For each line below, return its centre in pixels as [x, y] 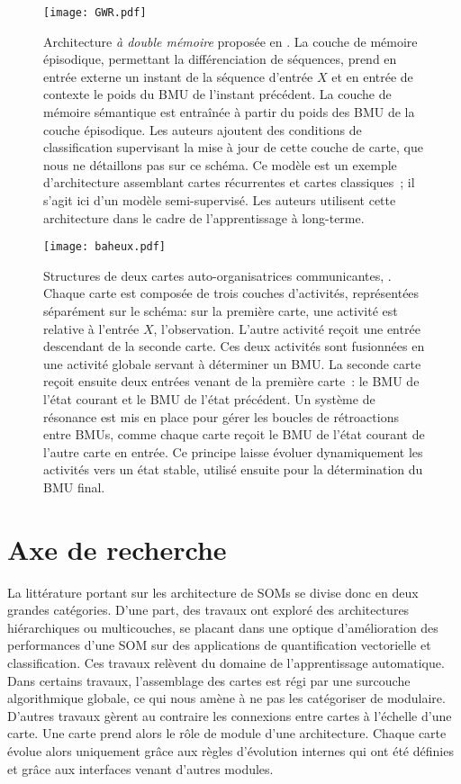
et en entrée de [372, 76]
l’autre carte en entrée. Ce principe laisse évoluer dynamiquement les [233, 451]
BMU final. [74, 487]
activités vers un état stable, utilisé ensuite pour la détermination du [233, 469]
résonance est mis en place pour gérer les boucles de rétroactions [221, 416]
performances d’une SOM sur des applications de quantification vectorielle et [219, 645]
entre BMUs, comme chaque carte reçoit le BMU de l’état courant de [234, 434]
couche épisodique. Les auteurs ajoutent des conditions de [203, 129]
